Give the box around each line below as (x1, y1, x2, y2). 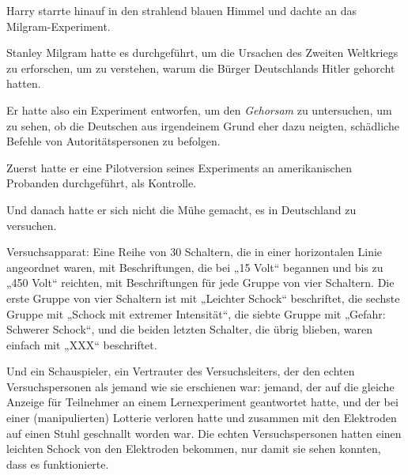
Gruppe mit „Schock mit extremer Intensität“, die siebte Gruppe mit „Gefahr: (6, 305, 386, 322)
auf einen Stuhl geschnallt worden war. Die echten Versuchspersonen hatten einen (6, 424, 402, 441)
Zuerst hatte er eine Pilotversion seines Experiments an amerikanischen (6, 159, 352, 175)
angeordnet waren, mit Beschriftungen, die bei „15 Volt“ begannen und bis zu (6, 258, 383, 275)
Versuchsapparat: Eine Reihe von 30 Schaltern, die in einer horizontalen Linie (6, 243, 383, 260)
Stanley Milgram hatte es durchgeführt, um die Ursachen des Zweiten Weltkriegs (6, 44, 399, 61)
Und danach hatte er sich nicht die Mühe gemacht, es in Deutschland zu (6, 201, 357, 217)
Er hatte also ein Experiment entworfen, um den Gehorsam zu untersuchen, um (6, 101, 392, 118)
